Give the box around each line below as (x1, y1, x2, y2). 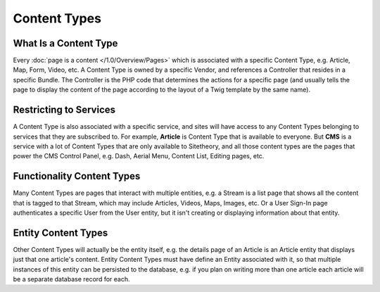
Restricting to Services (13, 104, 116, 116)
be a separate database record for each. (13, 275, 130, 284)
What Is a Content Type (13, 37, 118, 49)
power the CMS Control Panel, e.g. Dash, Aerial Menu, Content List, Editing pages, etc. (13, 152, 265, 160)
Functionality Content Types (13, 170, 141, 182)
